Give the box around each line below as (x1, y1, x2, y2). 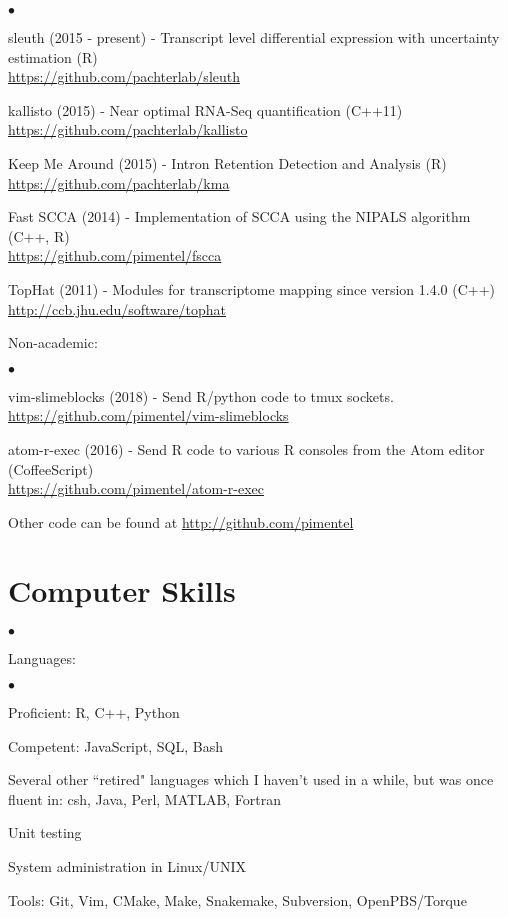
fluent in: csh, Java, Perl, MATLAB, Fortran (8, 788, 282, 809)
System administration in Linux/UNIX (8, 855, 247, 876)
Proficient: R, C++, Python (8, 702, 180, 722)
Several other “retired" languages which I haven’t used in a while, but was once (8, 769, 494, 790)
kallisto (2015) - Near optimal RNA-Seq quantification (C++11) (8, 99, 403, 120)
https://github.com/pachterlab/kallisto (8, 119, 248, 140)
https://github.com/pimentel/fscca (8, 245, 222, 266)
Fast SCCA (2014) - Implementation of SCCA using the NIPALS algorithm (8, 206, 471, 227)
